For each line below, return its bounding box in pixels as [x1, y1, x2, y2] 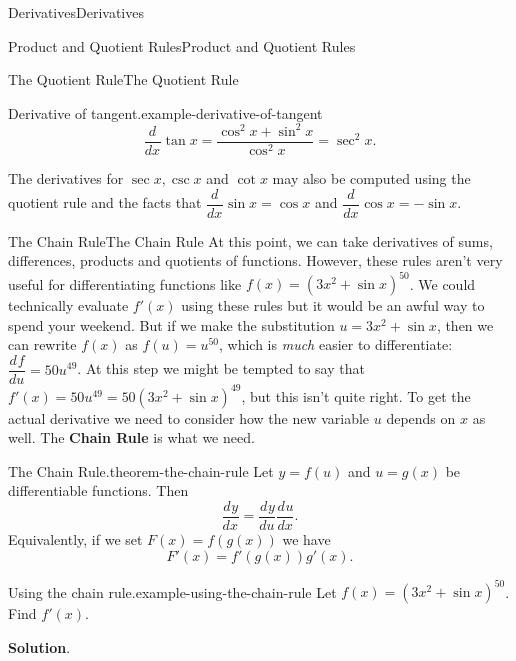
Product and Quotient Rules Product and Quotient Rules [8, 35, 356, 56]
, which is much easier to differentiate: [219, 334, 453, 355]
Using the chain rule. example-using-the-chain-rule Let [8, 581, 337, 602]
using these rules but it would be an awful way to [181, 295, 485, 316]
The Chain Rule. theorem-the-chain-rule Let [8, 460, 274, 481]
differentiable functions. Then [8, 480, 189, 501]
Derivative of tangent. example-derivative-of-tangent [8, 102, 323, 123]
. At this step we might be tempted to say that [77, 358, 365, 379]
